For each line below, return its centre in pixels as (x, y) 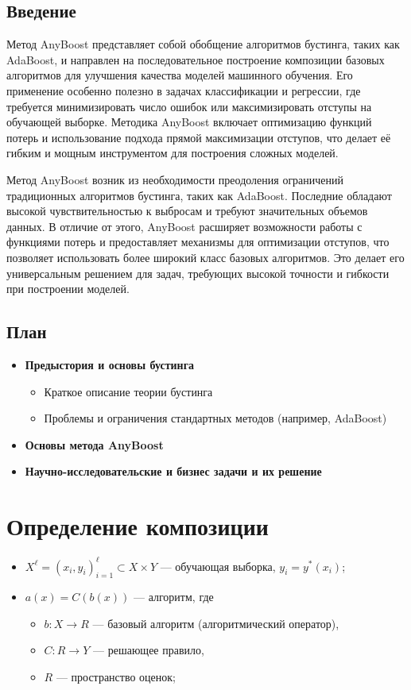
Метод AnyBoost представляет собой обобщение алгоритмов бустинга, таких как (203, 44)
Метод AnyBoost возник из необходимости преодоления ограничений (175, 179)
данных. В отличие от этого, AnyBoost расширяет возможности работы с (184, 226)
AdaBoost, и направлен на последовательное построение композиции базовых (196, 59)
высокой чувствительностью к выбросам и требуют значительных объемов (187, 211)
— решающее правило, (149, 650)
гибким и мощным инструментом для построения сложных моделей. (173, 153)
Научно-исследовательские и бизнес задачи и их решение (173, 471)
